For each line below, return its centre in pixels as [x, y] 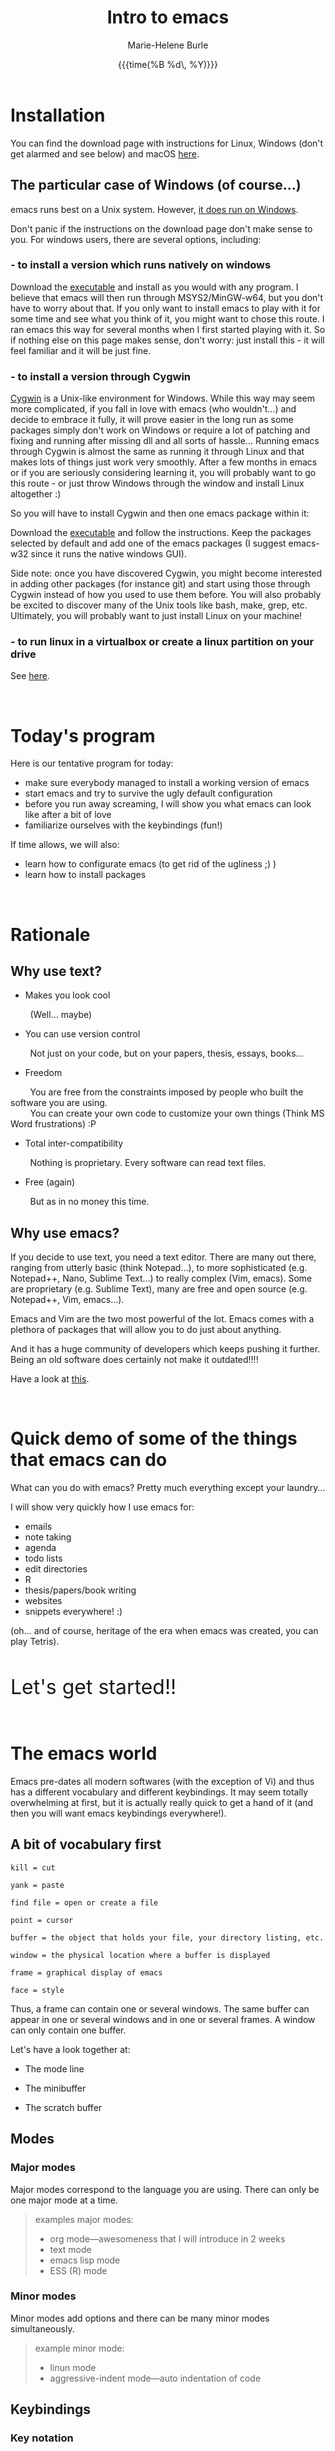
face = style [37, 1990]
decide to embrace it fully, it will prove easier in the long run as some [152, 420]
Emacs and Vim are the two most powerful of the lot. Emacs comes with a [162, 1319]
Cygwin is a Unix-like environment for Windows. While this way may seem [163, 398]
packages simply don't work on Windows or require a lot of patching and [160, 430]
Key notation [42, 2438]
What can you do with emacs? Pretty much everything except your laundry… [168, 1488]
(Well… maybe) [61, 1015]
